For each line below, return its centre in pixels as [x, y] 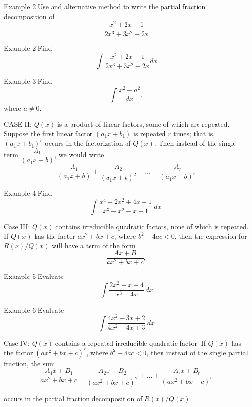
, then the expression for [211, 236]
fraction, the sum [29, 363]
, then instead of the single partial [197, 352]
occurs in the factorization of [88, 143]
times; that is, [194, 133]
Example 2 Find [28, 48]
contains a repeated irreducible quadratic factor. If [130, 342]
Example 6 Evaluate [34, 309]
